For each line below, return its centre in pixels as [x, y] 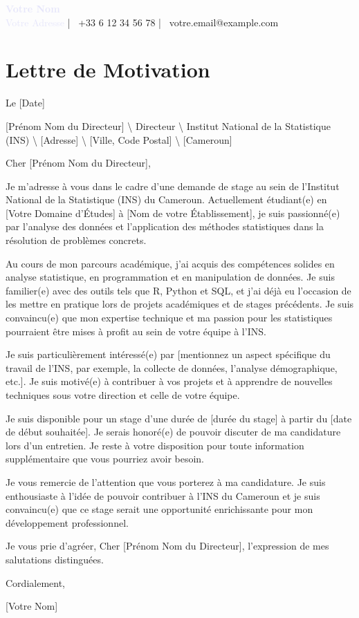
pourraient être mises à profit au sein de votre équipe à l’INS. [136, 331]
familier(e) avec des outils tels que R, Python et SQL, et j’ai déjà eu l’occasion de [178, 290]
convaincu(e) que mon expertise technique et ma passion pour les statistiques [169, 318]
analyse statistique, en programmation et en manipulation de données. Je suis [170, 277]
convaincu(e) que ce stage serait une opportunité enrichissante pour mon [159, 509]
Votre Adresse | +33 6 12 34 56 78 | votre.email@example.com [142, 22]
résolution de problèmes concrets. [76, 240]
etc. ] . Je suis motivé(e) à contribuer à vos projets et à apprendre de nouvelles [169, 381]
